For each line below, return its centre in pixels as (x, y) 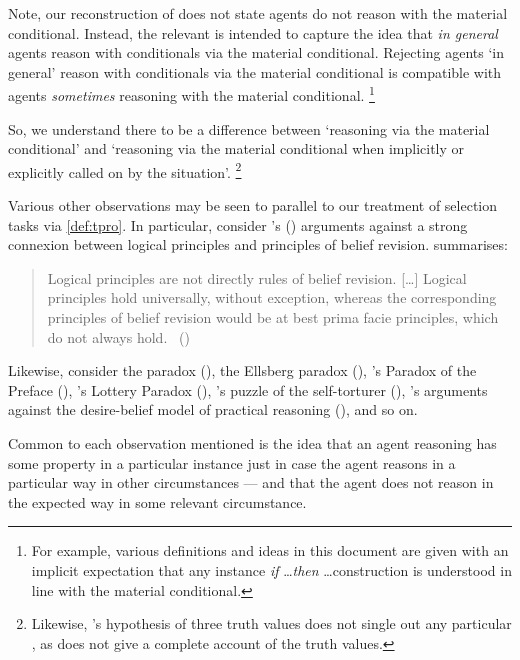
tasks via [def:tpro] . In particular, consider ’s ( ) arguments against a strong (238, 224)
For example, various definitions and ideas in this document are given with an (270, 550)
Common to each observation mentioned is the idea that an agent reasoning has (252, 443)
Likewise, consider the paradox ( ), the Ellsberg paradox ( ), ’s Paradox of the (242, 370)
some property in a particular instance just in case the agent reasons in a (232, 462)
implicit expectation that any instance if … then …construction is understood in (271, 569)
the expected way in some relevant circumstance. (157, 501)
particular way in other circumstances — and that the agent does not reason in (251, 482)
